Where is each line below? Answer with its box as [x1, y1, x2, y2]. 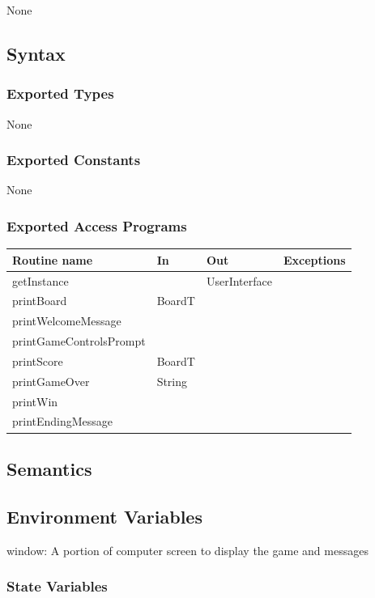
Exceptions [283, 251, 346, 268]
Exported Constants [6, 150, 141, 170]
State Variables [6, 576, 108, 596]
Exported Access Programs [6, 215, 187, 235]
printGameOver [12, 372, 90, 389]
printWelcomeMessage [12, 312, 121, 329]
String [156, 372, 188, 389]
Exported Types [6, 83, 114, 104]
